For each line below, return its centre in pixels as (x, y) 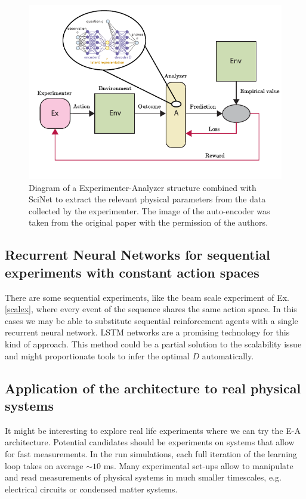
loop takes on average (44, 465)
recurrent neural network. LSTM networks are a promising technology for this (147, 332)
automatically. (228, 355)
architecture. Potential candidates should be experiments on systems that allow (150, 442)
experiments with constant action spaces (132, 272)
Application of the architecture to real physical (153, 388)
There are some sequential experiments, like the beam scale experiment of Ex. (147, 297)
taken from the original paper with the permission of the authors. (149, 222)
